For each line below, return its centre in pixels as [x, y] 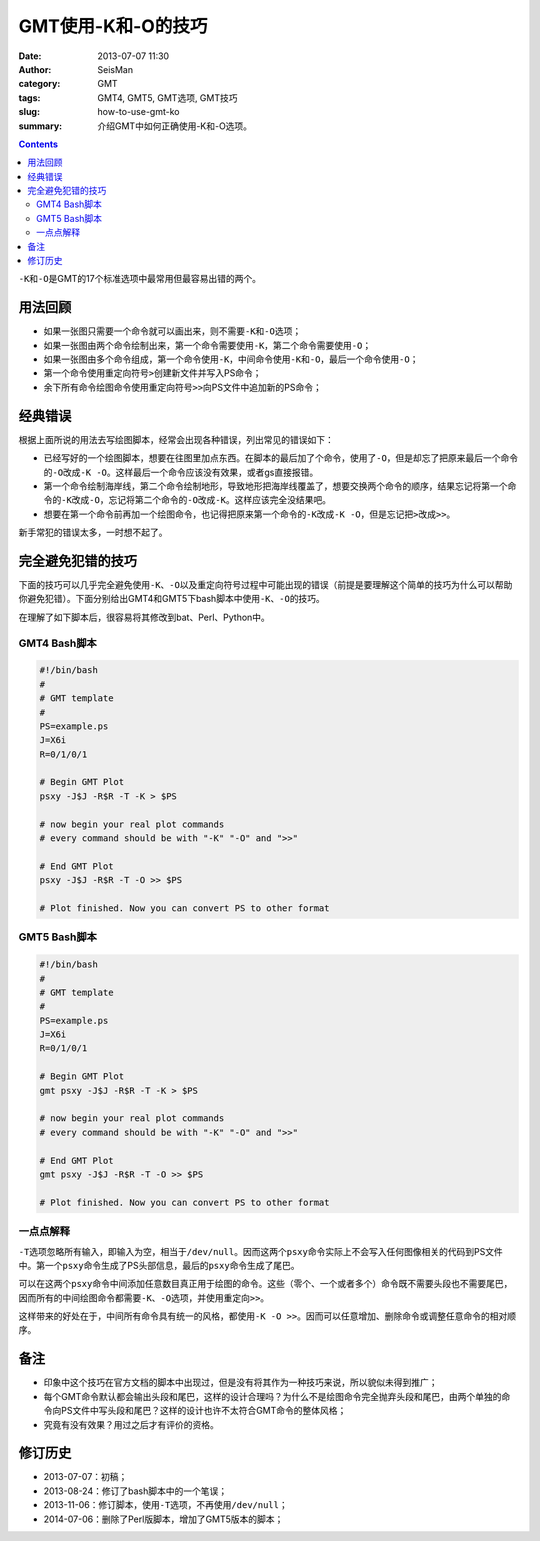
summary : [40, 126]
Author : [35, 69]
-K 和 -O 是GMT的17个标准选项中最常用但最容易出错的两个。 [140, 279]
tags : [29, 97]
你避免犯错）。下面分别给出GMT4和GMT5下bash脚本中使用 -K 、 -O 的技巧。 [171, 599]
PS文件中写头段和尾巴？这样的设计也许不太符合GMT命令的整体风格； [203, 1411]
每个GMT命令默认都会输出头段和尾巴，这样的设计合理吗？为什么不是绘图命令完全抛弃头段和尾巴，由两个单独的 [272, 1396]
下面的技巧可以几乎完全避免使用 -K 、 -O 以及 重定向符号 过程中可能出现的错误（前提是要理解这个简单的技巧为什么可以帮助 [265, 585]
